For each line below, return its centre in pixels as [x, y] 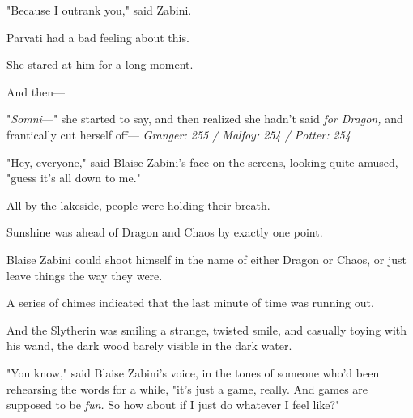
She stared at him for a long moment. [100, 64]
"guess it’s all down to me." [74, 178]
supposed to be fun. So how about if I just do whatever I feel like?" [173, 405]
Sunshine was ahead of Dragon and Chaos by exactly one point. [165, 232]
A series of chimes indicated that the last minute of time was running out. [190, 303]
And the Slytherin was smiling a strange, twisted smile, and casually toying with [207, 329]
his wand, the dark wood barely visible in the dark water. [149, 345]
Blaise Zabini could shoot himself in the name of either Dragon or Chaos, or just [207, 259]
